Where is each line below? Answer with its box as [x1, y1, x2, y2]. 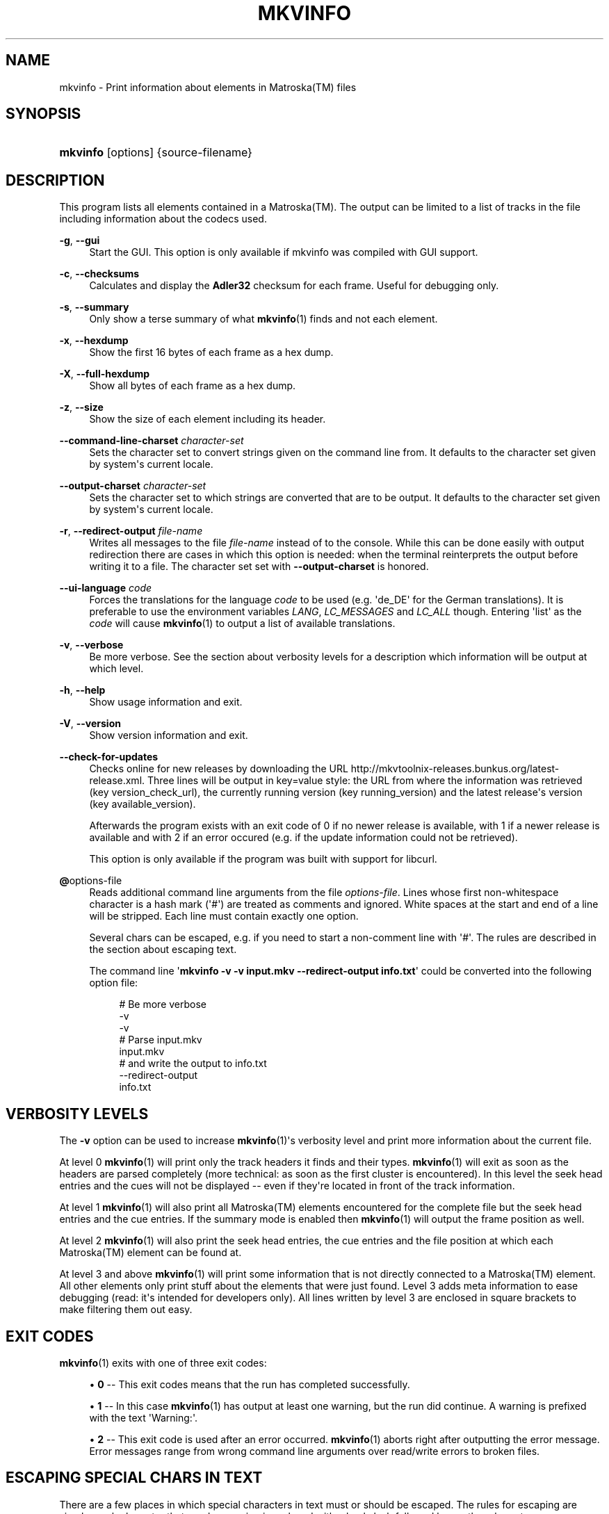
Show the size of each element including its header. [89, 413, 326, 425]
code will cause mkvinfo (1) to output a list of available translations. [89, 617, 396, 630]
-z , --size [59, 401, 104, 414]
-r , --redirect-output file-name [59, 525, 203, 537]
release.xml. [89, 774, 145, 787]
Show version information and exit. [89, 729, 248, 742]
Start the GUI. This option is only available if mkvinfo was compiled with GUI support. [89, 246, 478, 259]
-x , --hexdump [59, 334, 129, 347]
